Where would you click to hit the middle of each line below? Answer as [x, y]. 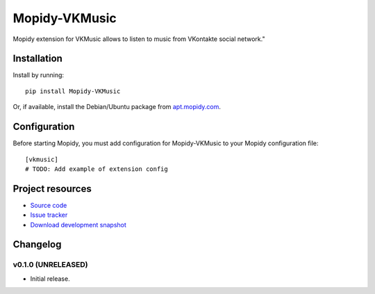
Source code [49, 205]
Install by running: [39, 75]
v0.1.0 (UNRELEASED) [50, 265]
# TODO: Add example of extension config [97, 169]
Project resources [52, 189]
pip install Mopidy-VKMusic [73, 91]
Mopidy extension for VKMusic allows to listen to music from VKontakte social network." [139, 39]
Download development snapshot [78, 224]
